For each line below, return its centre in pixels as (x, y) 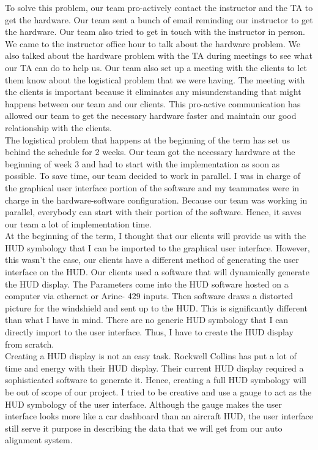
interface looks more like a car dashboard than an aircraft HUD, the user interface (159, 416)
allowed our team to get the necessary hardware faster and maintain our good (151, 116)
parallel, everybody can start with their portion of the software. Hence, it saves (153, 212)
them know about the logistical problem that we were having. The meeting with (155, 79)
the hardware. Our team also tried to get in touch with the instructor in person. (155, 32)
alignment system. (39, 440)
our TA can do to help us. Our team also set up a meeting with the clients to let (156, 67)
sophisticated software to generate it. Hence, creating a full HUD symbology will (156, 380)
